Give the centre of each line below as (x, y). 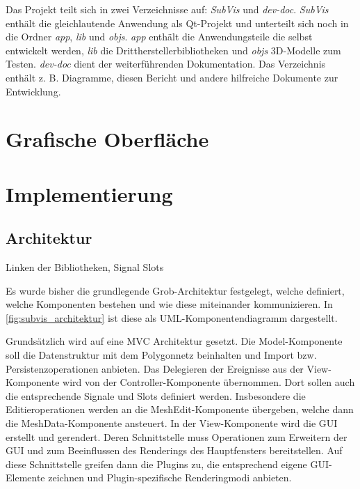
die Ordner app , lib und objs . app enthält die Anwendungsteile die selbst (159, 37)
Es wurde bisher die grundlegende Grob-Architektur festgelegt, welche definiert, (175, 290)
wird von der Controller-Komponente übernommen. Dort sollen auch (209, 382)
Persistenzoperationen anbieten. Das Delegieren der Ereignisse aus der (155, 368)
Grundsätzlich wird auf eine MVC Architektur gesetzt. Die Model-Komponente (174, 341)
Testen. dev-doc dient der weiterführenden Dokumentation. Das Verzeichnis (166, 64)
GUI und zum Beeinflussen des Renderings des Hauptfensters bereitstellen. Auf (174, 450)
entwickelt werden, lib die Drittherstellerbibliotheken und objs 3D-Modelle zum (173, 50)
